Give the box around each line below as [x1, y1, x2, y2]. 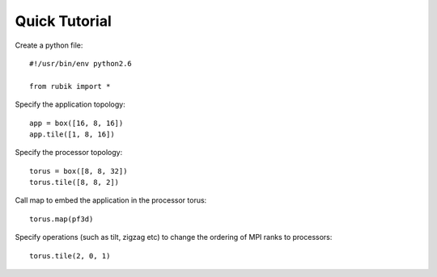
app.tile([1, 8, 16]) [29, 129, 115, 139]
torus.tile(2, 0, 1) [29, 251, 111, 260]
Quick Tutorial [15, 12, 112, 30]
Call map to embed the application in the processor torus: [15, 195, 207, 205]
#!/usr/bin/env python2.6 [29, 59, 133, 68]
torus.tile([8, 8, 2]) [29, 178, 120, 187]
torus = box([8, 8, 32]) [29, 166, 128, 175]
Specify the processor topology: [15, 148, 123, 157]
